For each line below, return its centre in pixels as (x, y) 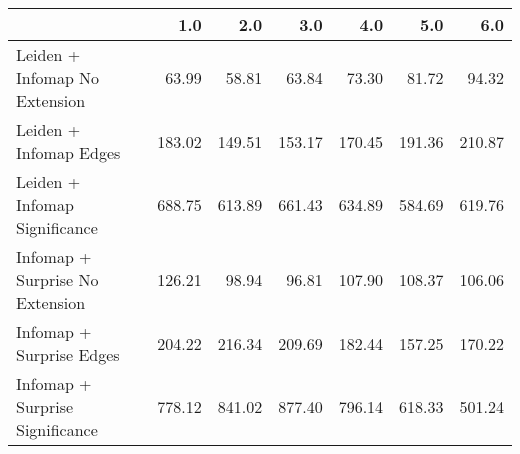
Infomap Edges (68, 152)
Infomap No (58, 77)
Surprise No (57, 279)
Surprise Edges (68, 354)
